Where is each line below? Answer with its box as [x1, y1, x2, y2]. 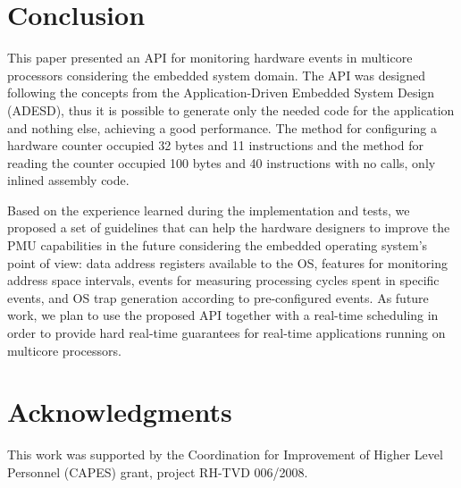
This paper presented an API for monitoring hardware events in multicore [7, 48, 413, 67]
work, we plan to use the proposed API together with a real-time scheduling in [7, 306, 439, 324]
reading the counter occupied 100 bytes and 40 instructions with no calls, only [7, 153, 436, 172]
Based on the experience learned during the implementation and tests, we [7, 200, 410, 219]
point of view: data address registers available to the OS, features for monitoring [7, 253, 448, 272]
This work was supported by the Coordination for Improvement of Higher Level [7, 445, 443, 464]
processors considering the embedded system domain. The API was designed [7, 65, 425, 84]
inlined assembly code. [7, 171, 130, 189]
